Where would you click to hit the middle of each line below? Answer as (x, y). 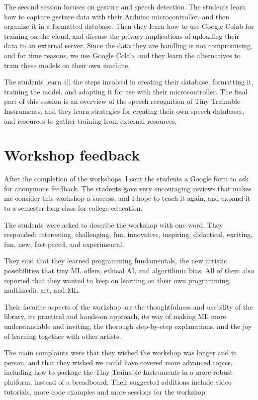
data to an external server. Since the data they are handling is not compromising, (128, 45)
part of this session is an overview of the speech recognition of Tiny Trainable (122, 101)
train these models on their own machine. (67, 65)
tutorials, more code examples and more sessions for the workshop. (106, 391)
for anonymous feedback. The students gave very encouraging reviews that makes (128, 188)
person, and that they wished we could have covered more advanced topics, (118, 362)
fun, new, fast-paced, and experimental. (64, 244)
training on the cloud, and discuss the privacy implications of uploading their (122, 36)
